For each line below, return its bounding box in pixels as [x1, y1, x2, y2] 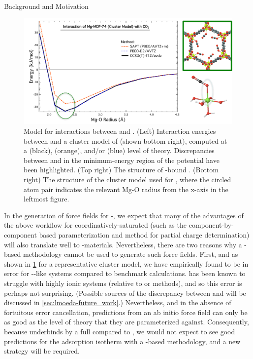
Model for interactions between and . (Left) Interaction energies [24, 126, 216, 136]
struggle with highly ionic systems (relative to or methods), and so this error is [4, 278, 242, 288]
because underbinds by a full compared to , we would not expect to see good [4, 326, 235, 336]
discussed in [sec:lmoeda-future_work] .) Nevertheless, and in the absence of [4, 297, 231, 308]
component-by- [189, 220, 234, 230]
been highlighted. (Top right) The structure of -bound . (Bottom [24, 164, 219, 175]
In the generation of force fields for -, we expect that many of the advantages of [4, 210, 244, 220]
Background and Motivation [4, 1, 89, 11]
